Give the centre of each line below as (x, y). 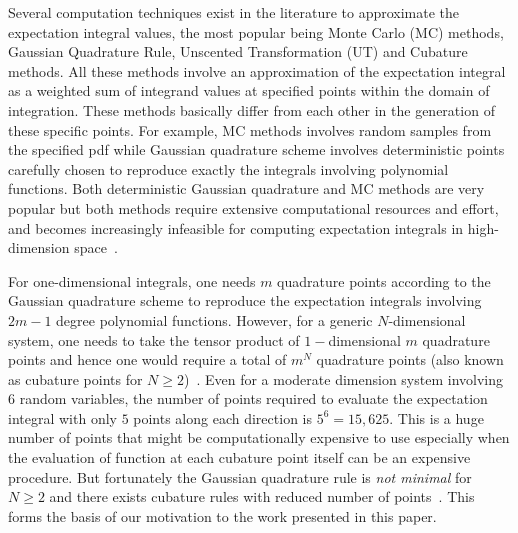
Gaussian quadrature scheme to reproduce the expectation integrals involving (245, 300)
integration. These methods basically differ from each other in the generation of (251, 109)
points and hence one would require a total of (147, 359)
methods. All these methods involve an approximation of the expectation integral (257, 70)
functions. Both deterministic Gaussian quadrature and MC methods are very (246, 188)
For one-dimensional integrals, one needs (132, 280)
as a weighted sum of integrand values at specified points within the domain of (249, 90)
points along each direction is (222, 417)
